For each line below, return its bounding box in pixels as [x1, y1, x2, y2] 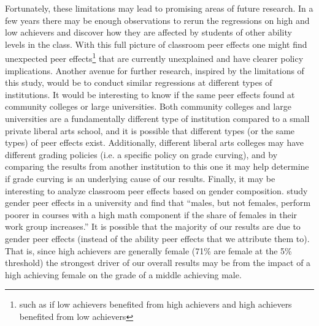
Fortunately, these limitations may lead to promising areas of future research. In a [5, 2, 313, 14]
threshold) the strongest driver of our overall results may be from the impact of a [5, 256, 311, 269]
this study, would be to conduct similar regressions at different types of [5, 76, 272, 89]
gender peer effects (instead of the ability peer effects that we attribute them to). [5, 232, 310, 245]
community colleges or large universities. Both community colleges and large [5, 100, 291, 113]
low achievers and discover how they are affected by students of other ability [5, 26, 292, 39]
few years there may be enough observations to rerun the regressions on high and [5, 13, 310, 26]
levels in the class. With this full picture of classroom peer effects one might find [5, 37, 307, 50]
